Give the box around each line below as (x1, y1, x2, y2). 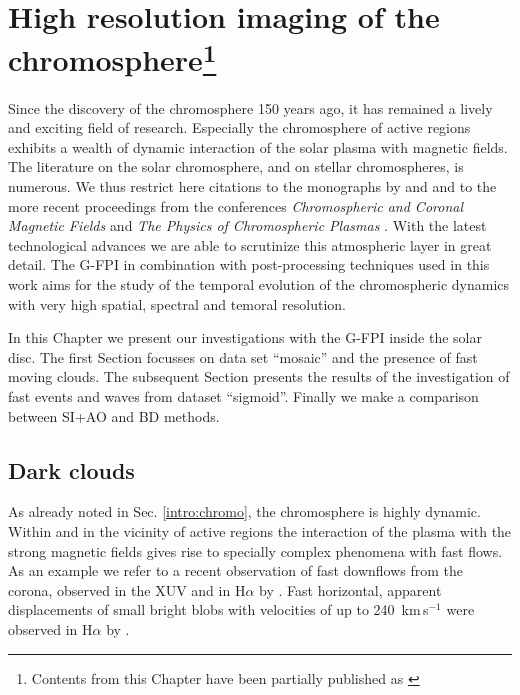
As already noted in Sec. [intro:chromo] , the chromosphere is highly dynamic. (8, 501, 481, 522)
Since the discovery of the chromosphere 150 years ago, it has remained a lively (8, 97, 493, 118)
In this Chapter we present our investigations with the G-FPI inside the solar (8, 327, 482, 348)
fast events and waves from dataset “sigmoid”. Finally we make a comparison (8, 385, 479, 406)
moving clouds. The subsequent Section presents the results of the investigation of (8, 366, 510, 387)
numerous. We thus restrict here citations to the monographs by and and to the (8, 176, 497, 197)
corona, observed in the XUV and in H (8, 579, 246, 600)
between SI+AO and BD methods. (8, 405, 220, 426)
